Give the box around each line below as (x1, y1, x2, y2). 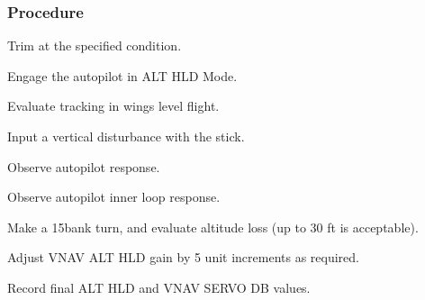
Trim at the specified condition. (7, 36, 182, 55)
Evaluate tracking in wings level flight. (7, 96, 220, 115)
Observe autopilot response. (7, 157, 160, 176)
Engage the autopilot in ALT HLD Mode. (7, 66, 238, 85)
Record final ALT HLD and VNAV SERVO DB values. (7, 277, 311, 296)
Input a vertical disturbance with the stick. (7, 127, 245, 145)
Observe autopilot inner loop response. (7, 187, 221, 206)
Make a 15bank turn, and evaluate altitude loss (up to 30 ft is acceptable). (7, 217, 419, 236)
